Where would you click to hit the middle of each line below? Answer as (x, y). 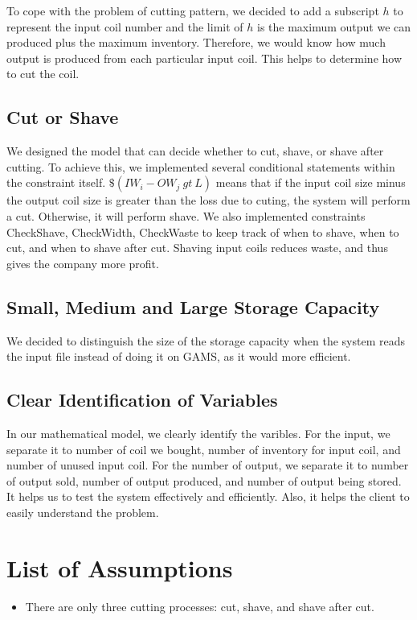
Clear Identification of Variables (142, 400)
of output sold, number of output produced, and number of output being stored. (204, 480)
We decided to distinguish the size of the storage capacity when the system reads (206, 340)
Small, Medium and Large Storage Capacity (193, 306)
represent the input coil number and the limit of (125, 26)
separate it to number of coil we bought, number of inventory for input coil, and (204, 449)
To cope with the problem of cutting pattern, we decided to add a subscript (193, 10)
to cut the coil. (43, 74)
